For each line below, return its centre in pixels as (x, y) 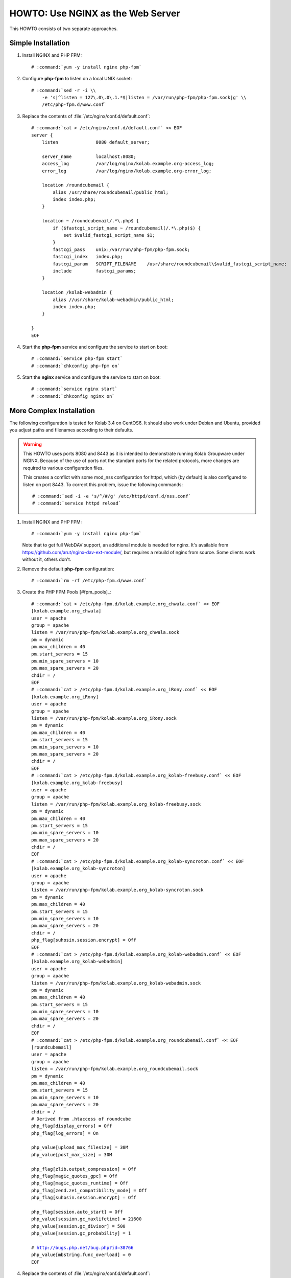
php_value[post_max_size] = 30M (72, 1155)
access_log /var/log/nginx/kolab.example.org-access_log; (128, 164)
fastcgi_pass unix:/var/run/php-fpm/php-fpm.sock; (122, 249)
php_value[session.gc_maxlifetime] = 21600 (87, 1219)
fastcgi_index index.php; (88, 257)
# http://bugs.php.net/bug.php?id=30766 (82, 1248)
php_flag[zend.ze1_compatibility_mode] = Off (89, 1190)
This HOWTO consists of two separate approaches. (64, 29)
